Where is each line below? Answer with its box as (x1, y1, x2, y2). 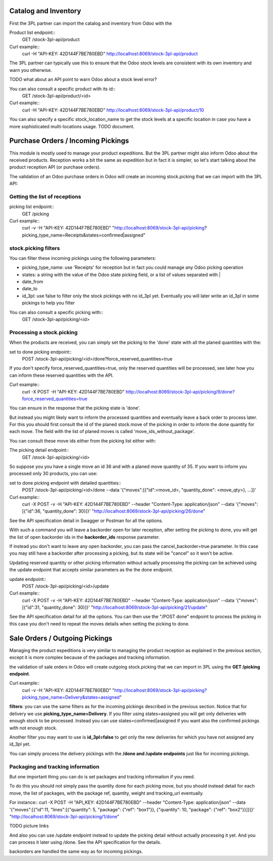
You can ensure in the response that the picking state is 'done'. (9, 405, 141, 411)
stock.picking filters (9, 245, 60, 252)
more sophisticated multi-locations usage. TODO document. (9, 123, 135, 129)
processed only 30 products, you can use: (9, 471, 98, 477)
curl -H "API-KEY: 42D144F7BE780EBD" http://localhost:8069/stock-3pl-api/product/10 (22, 107, 204, 113)
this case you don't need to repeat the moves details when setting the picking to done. (9, 620, 190, 627)
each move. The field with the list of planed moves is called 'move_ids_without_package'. (9, 428, 195, 435)
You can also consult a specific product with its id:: (9, 86, 116, 92)
